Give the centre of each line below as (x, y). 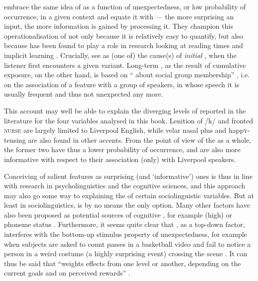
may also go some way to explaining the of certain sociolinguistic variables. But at (129, 195)
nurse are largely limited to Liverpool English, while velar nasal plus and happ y (126, 130)
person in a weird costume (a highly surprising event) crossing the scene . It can (126, 253)
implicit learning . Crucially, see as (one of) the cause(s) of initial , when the (120, 55)
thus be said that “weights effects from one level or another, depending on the (123, 263)
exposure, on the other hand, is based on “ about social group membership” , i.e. (127, 75)
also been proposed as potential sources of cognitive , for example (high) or (118, 214)
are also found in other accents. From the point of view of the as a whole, (139, 140)
